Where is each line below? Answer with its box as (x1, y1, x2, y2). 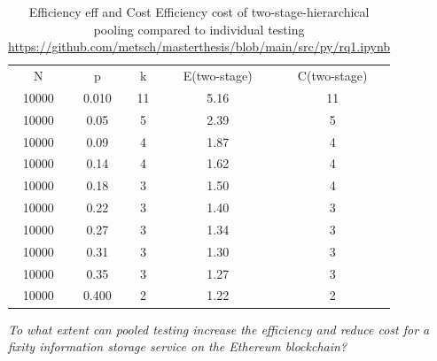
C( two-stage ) (297, 66, 368, 85)
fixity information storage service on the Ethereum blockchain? (8, 337, 347, 356)
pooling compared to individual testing (93, 19, 305, 38)
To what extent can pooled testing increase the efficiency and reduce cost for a (8, 319, 430, 338)
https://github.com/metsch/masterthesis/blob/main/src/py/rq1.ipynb (8, 37, 391, 56)
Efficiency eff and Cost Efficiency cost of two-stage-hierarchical (28, 3, 370, 20)
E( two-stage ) (183, 66, 253, 85)
